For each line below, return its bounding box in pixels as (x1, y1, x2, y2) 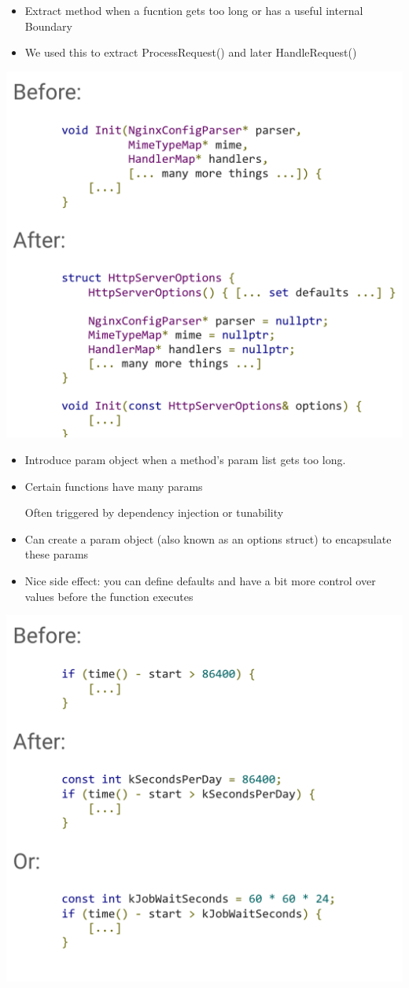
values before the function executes (24, 588, 193, 604)
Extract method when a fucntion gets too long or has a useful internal (24, 2, 363, 18)
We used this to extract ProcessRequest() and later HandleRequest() (24, 44, 357, 61)
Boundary (24, 17, 72, 34)
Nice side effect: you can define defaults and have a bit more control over (24, 572, 376, 588)
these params (24, 546, 89, 562)
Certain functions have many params (24, 477, 203, 494)
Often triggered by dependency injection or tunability (24, 504, 284, 521)
